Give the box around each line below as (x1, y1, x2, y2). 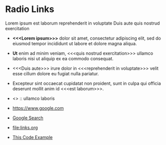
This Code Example (12, 134, 53, 140)
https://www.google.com (12, 105, 64, 111)
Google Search (12, 114, 43, 121)
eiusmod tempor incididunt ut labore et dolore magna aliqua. (12, 40, 137, 46)
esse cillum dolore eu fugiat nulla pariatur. (12, 70, 99, 76)
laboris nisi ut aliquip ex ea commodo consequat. (12, 55, 113, 61)
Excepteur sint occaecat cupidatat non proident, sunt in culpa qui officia (12, 80, 161, 86)
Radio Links (5, 4, 54, 15)
